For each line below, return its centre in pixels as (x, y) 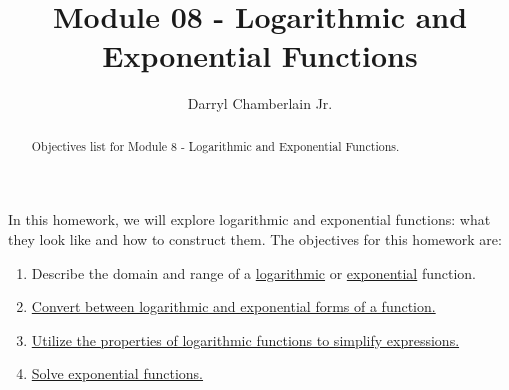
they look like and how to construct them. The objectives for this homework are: (255, 238)
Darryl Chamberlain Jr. (260, 103)
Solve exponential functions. (117, 373)
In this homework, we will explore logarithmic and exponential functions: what (249, 219)
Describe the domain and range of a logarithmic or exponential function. (254, 272)
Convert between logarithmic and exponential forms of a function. (233, 306)
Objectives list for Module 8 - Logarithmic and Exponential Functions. (215, 145)
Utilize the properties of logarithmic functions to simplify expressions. (245, 339)
